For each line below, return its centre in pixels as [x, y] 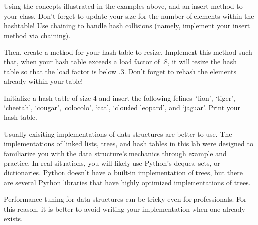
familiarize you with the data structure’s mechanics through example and [115, 153]
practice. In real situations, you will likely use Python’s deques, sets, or [112, 163]
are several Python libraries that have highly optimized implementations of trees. [127, 182]
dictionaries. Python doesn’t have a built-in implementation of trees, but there [123, 172]
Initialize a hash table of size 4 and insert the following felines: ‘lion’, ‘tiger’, [120, 97]
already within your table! [44, 81]
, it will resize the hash [202, 61]
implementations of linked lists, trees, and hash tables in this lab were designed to [129, 143]
